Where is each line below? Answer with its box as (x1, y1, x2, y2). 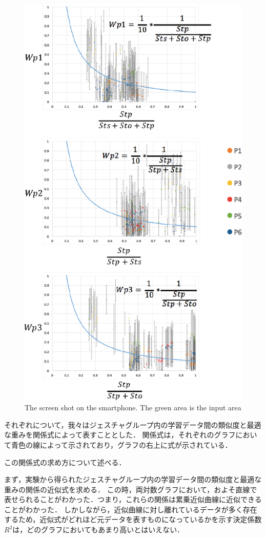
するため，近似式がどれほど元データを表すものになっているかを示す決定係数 (4, 514, 262, 525)
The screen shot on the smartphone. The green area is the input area (25, 402, 241, 413)
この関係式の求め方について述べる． (4, 456, 126, 467)
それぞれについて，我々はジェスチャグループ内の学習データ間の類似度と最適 (4, 419, 261, 430)
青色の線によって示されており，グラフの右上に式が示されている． (11, 439, 232, 450)
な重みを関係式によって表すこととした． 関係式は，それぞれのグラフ (4, 429, 236, 440)
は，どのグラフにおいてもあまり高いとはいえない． (12, 524, 185, 535)
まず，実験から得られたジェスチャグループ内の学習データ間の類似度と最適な (4, 474, 262, 485)
